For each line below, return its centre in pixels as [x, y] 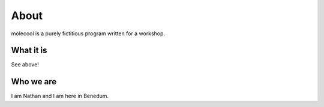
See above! [25, 65]
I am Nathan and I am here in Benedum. [60, 96]
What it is [29, 51]
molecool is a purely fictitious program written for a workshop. [88, 33]
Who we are [34, 82]
